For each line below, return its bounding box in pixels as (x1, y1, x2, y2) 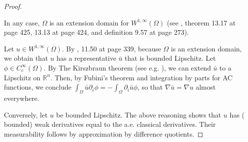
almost (196, 82, 216, 92)
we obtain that (4, 53, 48, 63)
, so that (137, 82, 163, 92)
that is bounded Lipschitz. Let (124, 53, 216, 63)
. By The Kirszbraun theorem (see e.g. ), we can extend (44, 62, 211, 72)
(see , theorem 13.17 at (167, 17, 236, 27)
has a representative (56, 53, 117, 63)
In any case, (4, 17, 40, 27)
